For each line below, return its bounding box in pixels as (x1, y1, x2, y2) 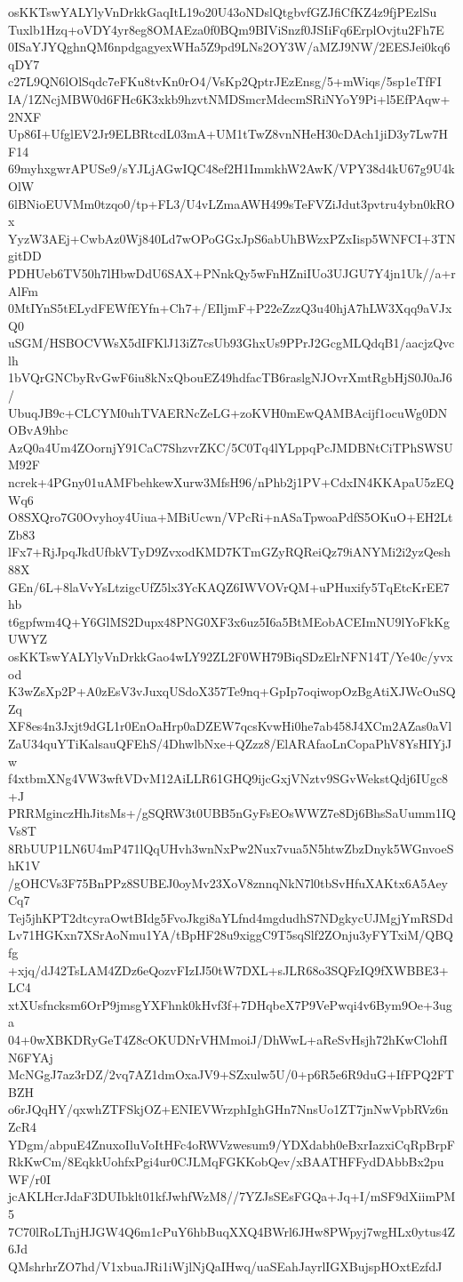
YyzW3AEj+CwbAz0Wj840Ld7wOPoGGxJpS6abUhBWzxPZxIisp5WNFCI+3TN (8, 228, 456, 247)
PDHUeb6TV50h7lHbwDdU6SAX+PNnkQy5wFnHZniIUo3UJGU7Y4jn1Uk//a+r (8, 263, 456, 282)
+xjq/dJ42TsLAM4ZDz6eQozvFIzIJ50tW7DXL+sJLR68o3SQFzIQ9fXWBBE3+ (8, 960, 449, 979)
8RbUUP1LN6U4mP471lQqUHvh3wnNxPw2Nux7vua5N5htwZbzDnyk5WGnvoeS (8, 838, 454, 857)
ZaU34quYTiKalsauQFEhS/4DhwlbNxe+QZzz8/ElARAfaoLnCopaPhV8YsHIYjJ (8, 733, 452, 752)
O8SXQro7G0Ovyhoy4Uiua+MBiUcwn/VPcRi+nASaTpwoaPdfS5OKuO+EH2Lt (8, 508, 453, 526)
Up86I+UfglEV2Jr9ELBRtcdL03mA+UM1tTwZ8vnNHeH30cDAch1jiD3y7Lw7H (8, 124, 449, 143)
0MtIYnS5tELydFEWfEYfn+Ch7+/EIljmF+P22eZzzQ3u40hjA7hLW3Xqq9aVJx (8, 299, 452, 317)
